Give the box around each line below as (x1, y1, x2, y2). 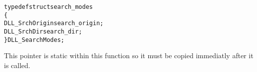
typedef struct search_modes (4, 3, 93, 10)
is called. (4, 60, 30, 70)
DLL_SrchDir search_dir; (4, 28, 82, 35)
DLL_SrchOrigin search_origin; (4, 20, 104, 27)
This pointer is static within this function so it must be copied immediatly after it (4, 50, 254, 61)
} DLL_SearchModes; (4, 36, 64, 43)
